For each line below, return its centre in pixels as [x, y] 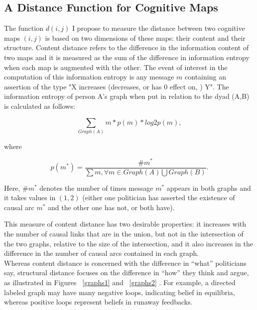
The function [24, 28]
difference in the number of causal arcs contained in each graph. [102, 253]
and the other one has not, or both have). [111, 207]
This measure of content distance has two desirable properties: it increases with [125, 224]
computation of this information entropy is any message [89, 77]
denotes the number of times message [96, 188]
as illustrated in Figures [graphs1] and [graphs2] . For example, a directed [120, 282]
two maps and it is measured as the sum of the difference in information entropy [127, 57]
